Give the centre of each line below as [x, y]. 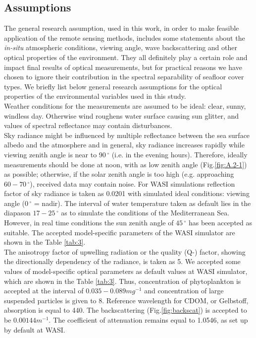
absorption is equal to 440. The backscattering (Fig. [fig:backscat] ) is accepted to [126, 310]
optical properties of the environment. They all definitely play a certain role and [126, 57]
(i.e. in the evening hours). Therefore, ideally [179, 154]
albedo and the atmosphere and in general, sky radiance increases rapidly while [124, 145]
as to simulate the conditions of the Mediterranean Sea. [145, 213]
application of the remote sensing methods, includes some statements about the [125, 37]
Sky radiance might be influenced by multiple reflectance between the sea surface [127, 135]
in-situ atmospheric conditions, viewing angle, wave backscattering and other [121, 47]
